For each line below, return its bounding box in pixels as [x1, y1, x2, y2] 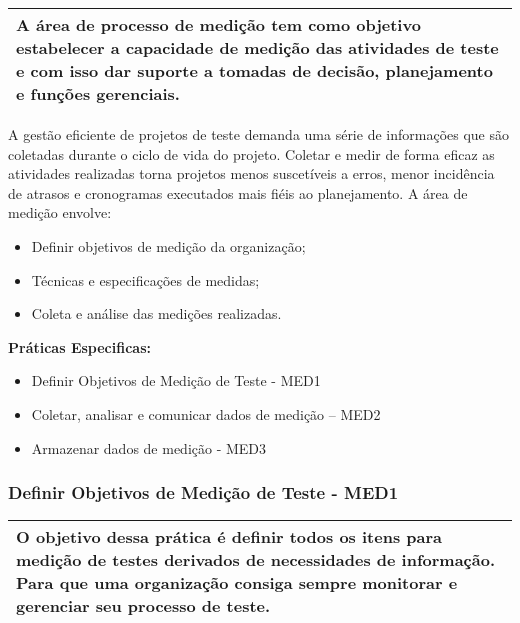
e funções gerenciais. [16, 82, 180, 105]
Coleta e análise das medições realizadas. [31, 303, 282, 324]
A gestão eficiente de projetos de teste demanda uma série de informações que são [8, 124, 509, 144]
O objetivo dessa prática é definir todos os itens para [16, 525, 442, 549]
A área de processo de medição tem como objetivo [16, 13, 421, 36]
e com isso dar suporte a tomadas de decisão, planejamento [16, 59, 493, 82]
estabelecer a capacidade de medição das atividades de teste [16, 36, 499, 59]
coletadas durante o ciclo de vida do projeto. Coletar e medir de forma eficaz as [8, 143, 495, 164]
